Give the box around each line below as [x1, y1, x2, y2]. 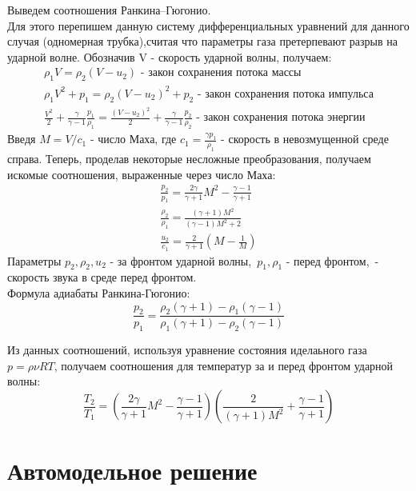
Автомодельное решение [7, 454, 258, 487]
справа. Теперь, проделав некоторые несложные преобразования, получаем [7, 150, 371, 166]
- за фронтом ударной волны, [110, 252, 252, 269]
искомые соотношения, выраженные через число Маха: [7, 166, 276, 182]
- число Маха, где [90, 130, 177, 147]
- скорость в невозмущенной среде [221, 130, 389, 147]
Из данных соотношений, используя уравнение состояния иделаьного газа [7, 341, 367, 358]
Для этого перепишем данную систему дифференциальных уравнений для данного [7, 17, 410, 34]
